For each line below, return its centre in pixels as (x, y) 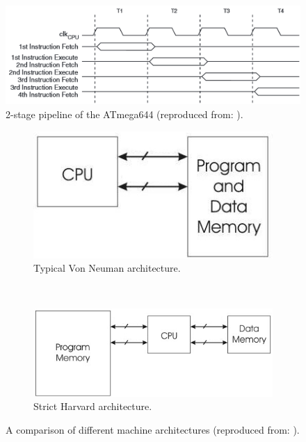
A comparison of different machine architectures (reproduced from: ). (153, 429)
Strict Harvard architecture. (93, 406)
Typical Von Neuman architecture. (107, 268)
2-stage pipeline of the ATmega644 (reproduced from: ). (124, 114)
